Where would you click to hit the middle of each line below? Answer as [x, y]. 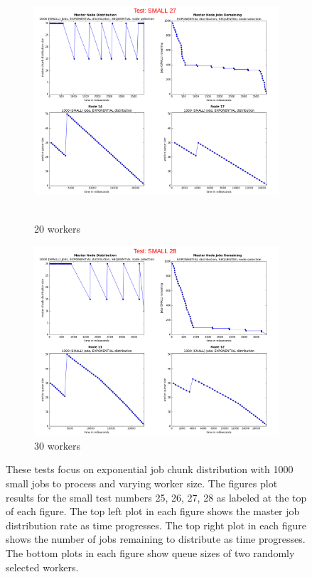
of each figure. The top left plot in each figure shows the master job [153, 511]
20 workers [58, 229]
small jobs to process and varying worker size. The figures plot [142, 483]
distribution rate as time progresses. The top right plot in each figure [156, 525]
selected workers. [42, 567]
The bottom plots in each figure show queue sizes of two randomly [150, 552]
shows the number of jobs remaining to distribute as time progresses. [156, 539]
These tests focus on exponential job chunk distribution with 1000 [150, 469]
